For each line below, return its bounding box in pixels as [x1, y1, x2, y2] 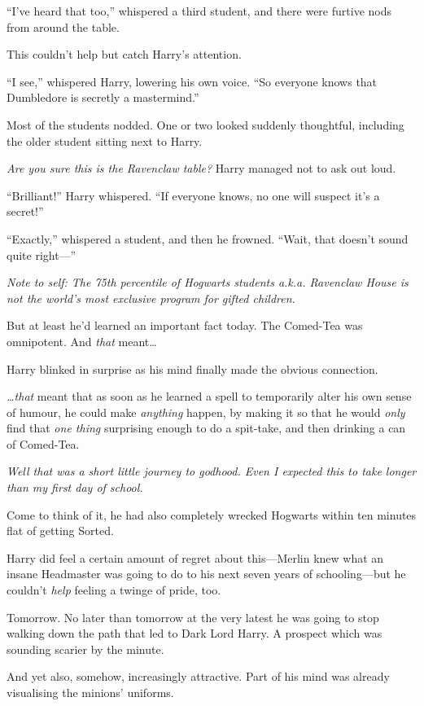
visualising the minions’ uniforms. [7, 684, 174, 700]
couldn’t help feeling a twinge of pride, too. [7, 581, 221, 599]
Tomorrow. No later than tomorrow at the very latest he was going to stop [7, 608, 379, 625]
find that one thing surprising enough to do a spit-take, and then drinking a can [7, 419, 406, 436]
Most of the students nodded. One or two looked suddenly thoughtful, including [7, 116, 404, 133]
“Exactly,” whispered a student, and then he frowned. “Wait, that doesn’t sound [7, 230, 409, 247]
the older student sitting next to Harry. [7, 132, 203, 149]
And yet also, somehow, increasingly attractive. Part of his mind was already [7, 668, 390, 685]
